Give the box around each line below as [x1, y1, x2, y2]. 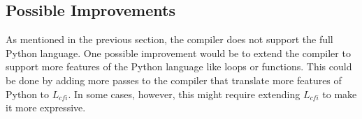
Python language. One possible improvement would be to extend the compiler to [6, 45, 351, 60]
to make [322, 86, 357, 101]
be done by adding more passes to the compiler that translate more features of [6, 72, 342, 87]
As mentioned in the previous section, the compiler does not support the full [6, 32, 333, 47]
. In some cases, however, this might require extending [68, 86, 301, 101]
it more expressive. [6, 100, 86, 115]
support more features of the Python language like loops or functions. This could [6, 59, 352, 74]
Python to [6, 86, 50, 101]
